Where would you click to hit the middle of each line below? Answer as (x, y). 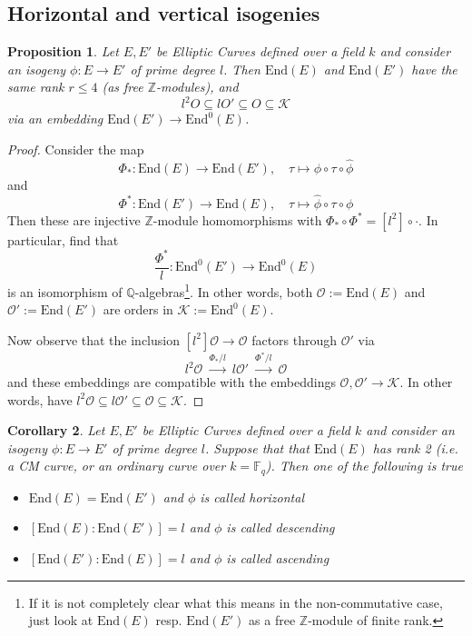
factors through (295, 339)
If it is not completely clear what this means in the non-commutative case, (236, 602)
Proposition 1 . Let (63, 51)
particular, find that (63, 239)
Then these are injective (74, 219)
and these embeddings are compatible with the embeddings (172, 382)
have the (434, 69)
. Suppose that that (257, 447)
